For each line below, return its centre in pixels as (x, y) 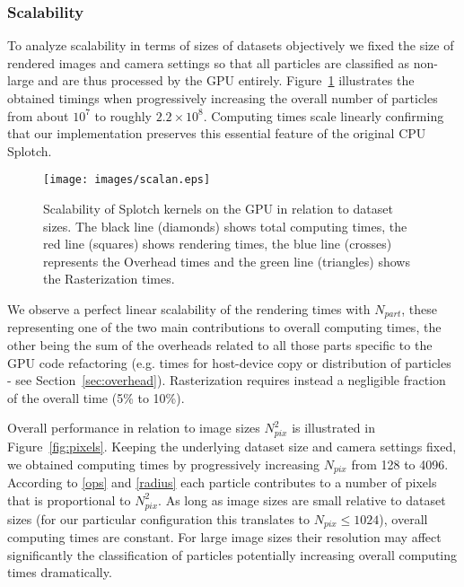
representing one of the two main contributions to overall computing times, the (224, 327)
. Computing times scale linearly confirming (324, 115)
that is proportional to (69, 499)
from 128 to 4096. (400, 464)
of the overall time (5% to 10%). (96, 397)
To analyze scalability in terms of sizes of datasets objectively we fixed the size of (231, 45)
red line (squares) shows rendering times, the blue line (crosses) (218, 244)
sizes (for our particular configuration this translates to (159, 518)
